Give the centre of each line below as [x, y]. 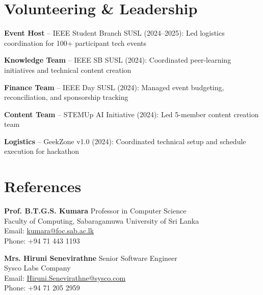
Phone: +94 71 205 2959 [42, 288]
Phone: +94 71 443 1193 [42, 240]
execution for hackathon [42, 151]
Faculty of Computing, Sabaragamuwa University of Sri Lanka [102, 220]
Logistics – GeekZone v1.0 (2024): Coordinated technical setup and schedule [125, 141]
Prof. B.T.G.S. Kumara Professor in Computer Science [95, 211]
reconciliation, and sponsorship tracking [66, 97]
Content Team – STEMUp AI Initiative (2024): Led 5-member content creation [131, 114]
